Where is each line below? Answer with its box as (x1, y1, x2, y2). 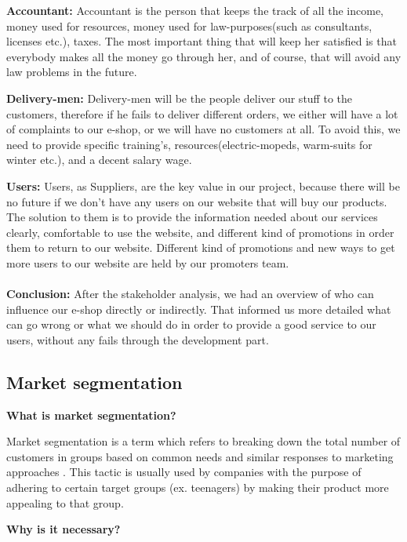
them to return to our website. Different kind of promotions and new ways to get (6, 239, 395, 256)
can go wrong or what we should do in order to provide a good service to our (6, 316, 376, 333)
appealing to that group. (6, 494, 124, 511)
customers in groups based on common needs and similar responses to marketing (6, 448, 394, 464)
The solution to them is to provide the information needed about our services (6, 209, 378, 225)
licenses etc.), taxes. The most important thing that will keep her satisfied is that (6, 33, 397, 49)
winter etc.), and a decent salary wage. (6, 151, 192, 168)
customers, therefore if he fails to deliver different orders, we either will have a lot (6, 105, 398, 122)
